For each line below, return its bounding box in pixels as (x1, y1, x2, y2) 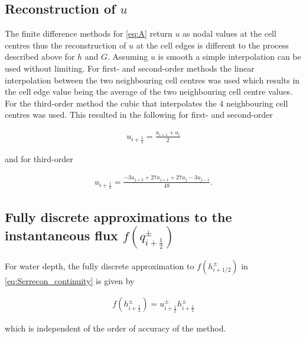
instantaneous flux (5, 226, 118, 244)
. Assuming (108, 50, 148, 63)
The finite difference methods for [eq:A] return (5, 27, 172, 40)
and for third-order (5, 153, 73, 165)
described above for (5, 50, 75, 63)
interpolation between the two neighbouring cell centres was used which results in (5, 73, 300, 86)
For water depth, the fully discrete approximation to (5, 259, 194, 272)
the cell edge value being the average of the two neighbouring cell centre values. (5, 85, 293, 98)
